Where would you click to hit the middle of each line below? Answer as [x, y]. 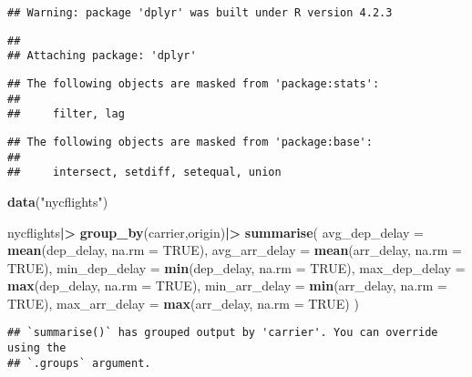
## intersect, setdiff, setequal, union [144, 173]
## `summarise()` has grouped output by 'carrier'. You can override [223, 333]
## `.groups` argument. [79, 363]
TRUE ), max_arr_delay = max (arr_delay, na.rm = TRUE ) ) [183, 303]
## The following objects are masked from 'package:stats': [194, 83]
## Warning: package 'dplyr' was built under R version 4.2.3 [200, 13]
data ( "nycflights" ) [58, 201]
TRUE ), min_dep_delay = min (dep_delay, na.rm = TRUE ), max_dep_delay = [236, 267]
